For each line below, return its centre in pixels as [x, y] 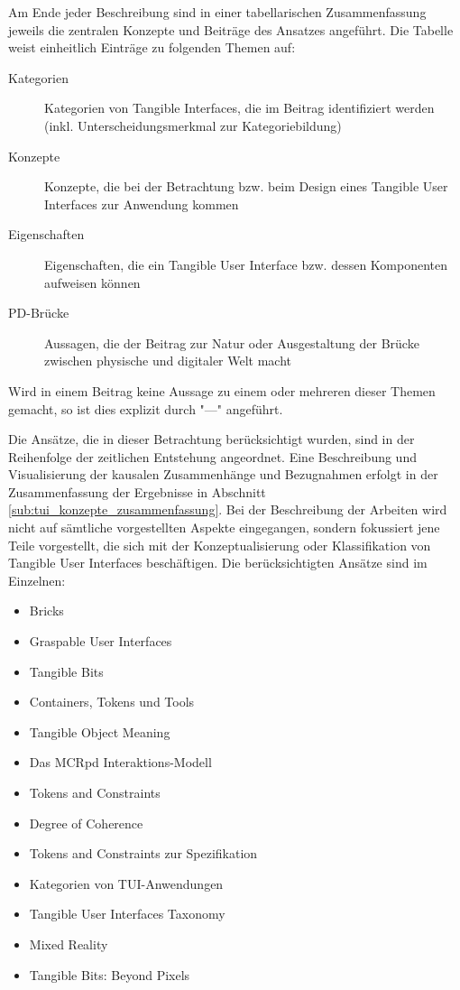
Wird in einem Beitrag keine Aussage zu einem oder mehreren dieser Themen [222, 390]
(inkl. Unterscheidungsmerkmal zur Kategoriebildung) [193, 125]
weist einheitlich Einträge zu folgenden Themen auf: [152, 47]
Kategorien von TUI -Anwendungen [126, 883]
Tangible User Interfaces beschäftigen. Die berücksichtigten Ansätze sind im [218, 563]
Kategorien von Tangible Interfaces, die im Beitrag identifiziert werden [239, 108]
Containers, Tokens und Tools [112, 702]
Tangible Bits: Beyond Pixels [110, 974]
